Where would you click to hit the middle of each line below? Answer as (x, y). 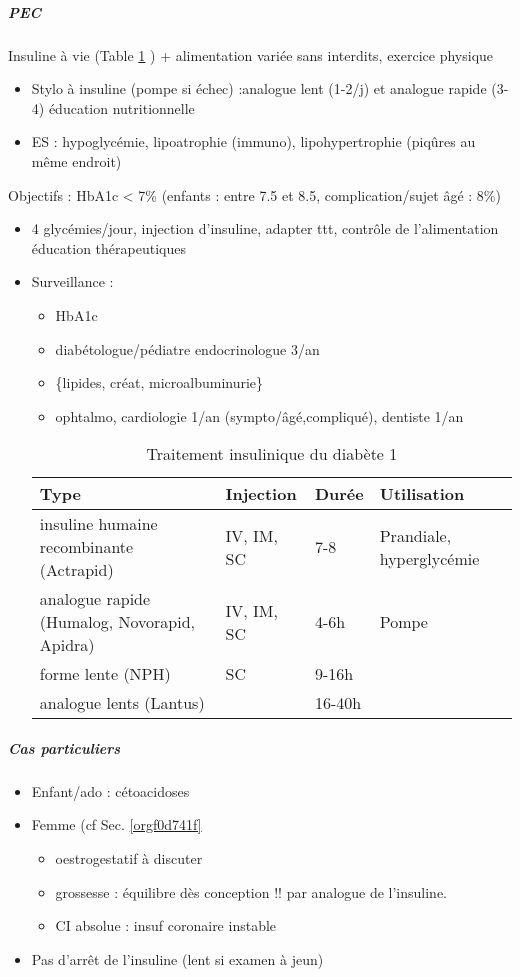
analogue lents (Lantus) (122, 703)
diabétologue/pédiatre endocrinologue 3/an (187, 348)
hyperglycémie (429, 558)
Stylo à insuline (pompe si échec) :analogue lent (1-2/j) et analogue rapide (259, 88)
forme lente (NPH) (105, 674)
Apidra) (67, 645)
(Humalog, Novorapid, (117, 622)
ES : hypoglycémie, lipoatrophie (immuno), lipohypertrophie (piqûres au (253, 141)
